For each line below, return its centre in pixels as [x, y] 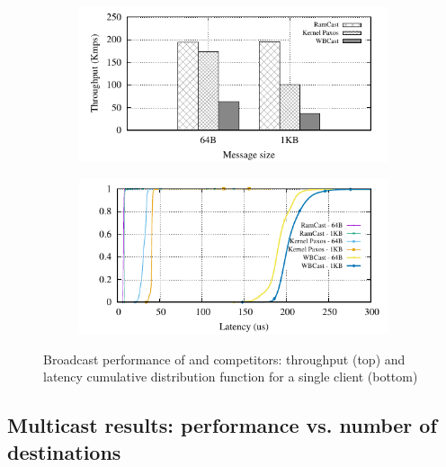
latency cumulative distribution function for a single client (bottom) [231, 377]
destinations [64, 451]
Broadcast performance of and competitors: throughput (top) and [224, 359]
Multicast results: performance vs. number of [222, 425]
